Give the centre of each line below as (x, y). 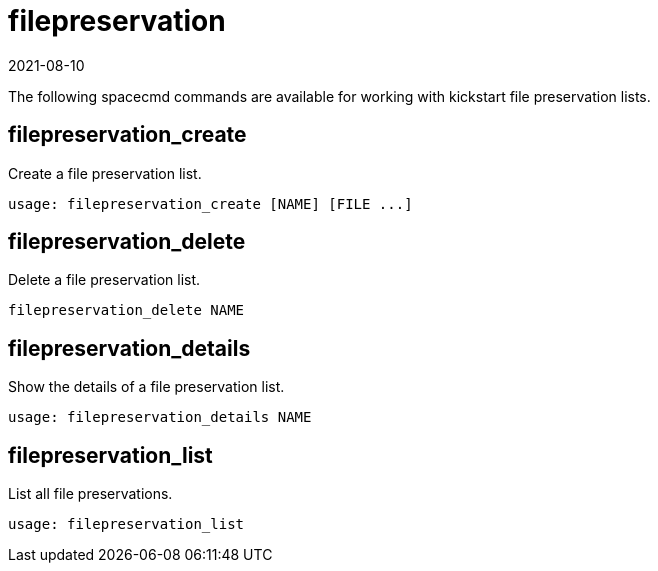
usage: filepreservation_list (126, 524)
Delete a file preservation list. (104, 280)
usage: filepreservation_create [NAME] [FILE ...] (210, 203)
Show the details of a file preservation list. (146, 387)
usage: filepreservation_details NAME (160, 417)
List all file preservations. (90, 494)
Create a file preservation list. (105, 173)
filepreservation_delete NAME (126, 310)
